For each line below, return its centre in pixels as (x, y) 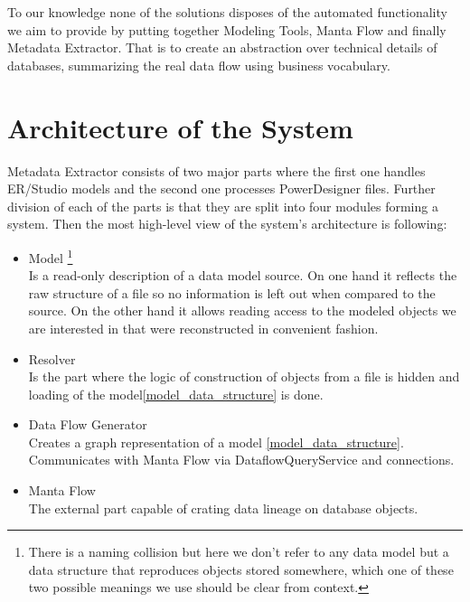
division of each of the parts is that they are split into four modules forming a (223, 206)
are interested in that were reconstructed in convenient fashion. (203, 328)
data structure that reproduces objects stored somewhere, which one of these (241, 569)
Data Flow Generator (88, 424)
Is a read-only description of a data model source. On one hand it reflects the (243, 275)
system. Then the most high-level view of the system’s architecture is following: (227, 224)
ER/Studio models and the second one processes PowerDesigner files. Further (221, 188)
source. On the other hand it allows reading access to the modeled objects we (242, 310)
